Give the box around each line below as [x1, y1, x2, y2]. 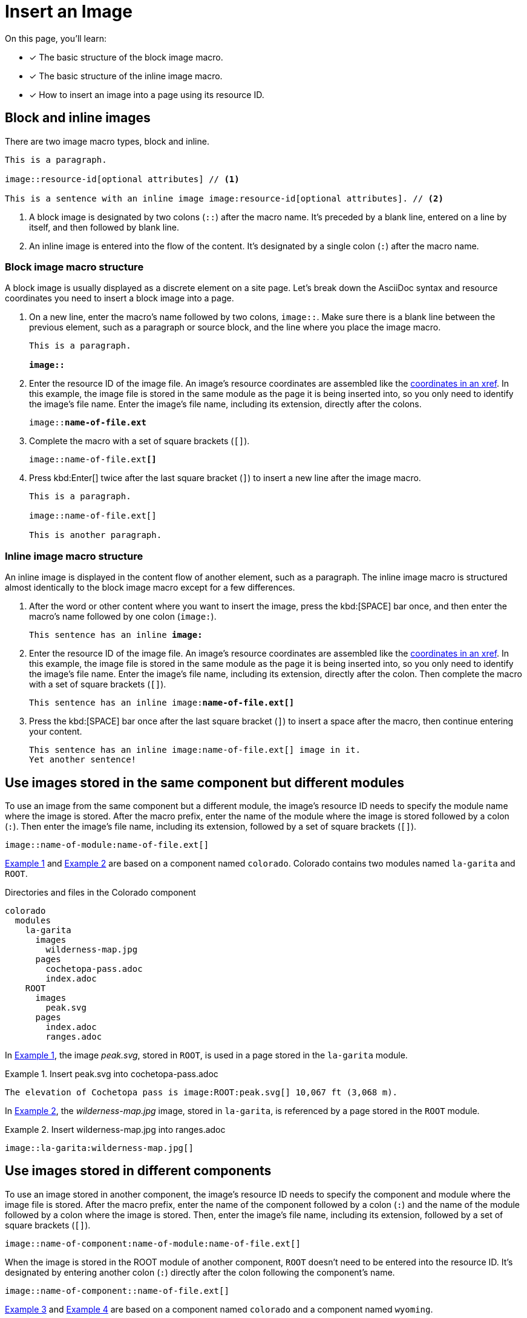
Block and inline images [5, 110, 151, 126]
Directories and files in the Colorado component [5, 887, 196, 897]
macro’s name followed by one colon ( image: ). [29, 611, 217, 622]
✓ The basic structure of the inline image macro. [29, 70, 223, 81]
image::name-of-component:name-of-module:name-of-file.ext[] [5, 1238, 301, 1248]
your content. [29, 726, 82, 737]
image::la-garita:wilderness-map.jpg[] [5, 1143, 194, 1153]
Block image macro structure [5, 260, 144, 273]
